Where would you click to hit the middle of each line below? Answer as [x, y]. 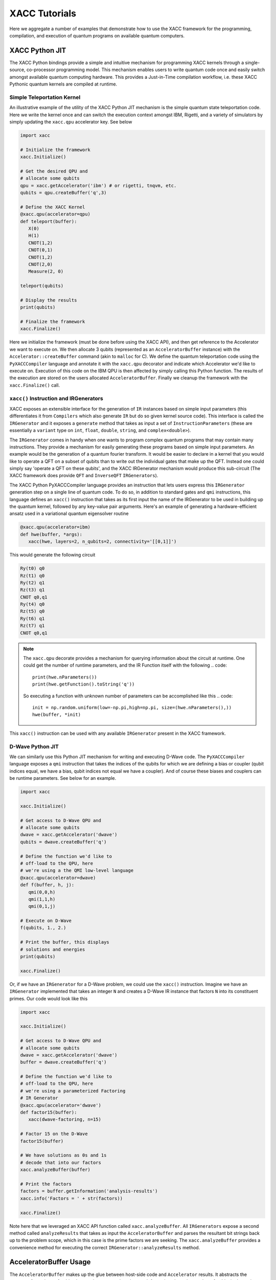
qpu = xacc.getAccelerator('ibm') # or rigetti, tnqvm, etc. [98, 185]
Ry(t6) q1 [32, 618]
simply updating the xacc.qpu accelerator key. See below [71, 122]
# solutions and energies [53, 949]
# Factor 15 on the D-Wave [54, 1134]
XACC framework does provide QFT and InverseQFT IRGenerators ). [84, 476]
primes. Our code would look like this [49, 998]
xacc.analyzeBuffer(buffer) [55, 1170]
